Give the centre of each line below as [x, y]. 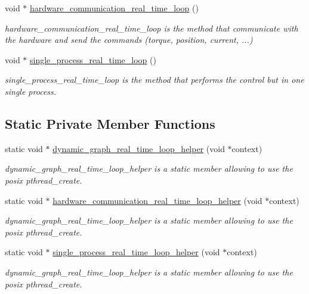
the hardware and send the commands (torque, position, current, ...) [129, 40]
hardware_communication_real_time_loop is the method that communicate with [152, 28]
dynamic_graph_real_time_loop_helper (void [139, 148]
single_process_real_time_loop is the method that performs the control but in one [154, 80]
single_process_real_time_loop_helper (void [136, 252]
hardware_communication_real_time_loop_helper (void [157, 200]
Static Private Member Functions [110, 123]
